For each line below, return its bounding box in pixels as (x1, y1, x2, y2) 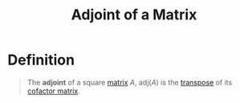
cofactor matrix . (26, 86, 81, 96)
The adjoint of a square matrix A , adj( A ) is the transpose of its (26, 77, 233, 87)
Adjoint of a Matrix (71, 6, 197, 24)
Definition (7, 51, 75, 69)
